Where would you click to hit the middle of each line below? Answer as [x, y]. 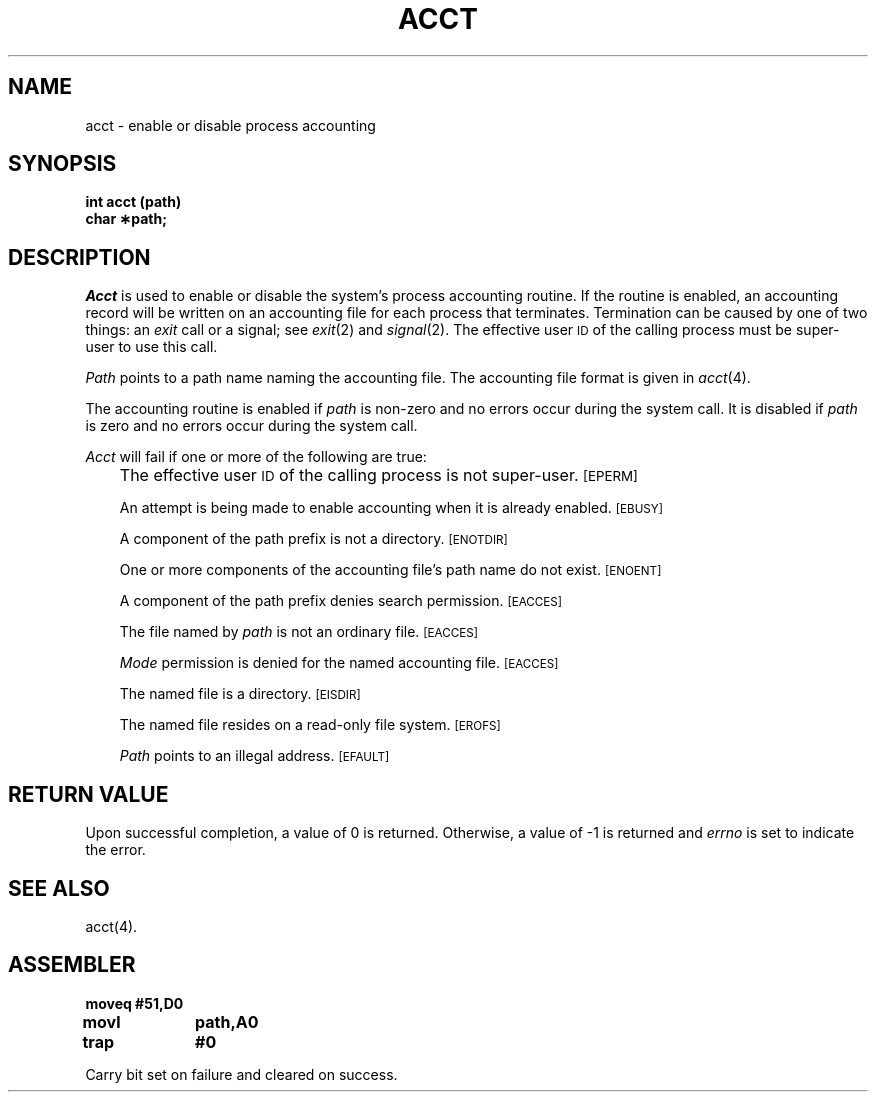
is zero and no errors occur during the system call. [251, 426]
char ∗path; [126, 219]
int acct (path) [133, 202]
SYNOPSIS [62, 164]
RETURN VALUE [88, 794]
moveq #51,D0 [134, 1003]
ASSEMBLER [72, 965]
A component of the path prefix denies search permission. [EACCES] [341, 601]
